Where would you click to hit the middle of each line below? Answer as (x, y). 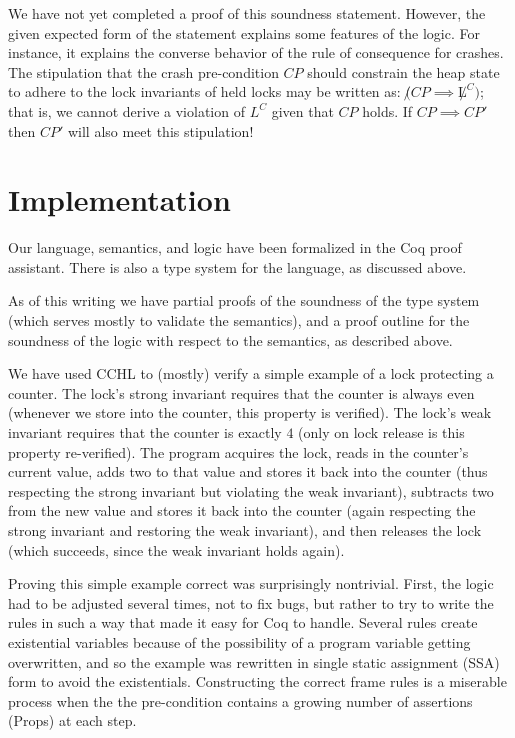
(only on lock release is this (381, 432)
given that (302, 110)
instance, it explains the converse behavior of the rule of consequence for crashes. (256, 52)
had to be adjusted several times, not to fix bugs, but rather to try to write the (251, 602)
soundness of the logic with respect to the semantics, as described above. (230, 339)
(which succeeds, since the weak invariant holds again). (176, 549)
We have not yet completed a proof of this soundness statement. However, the (247, 13)
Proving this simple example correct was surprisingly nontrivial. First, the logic (251, 583)
